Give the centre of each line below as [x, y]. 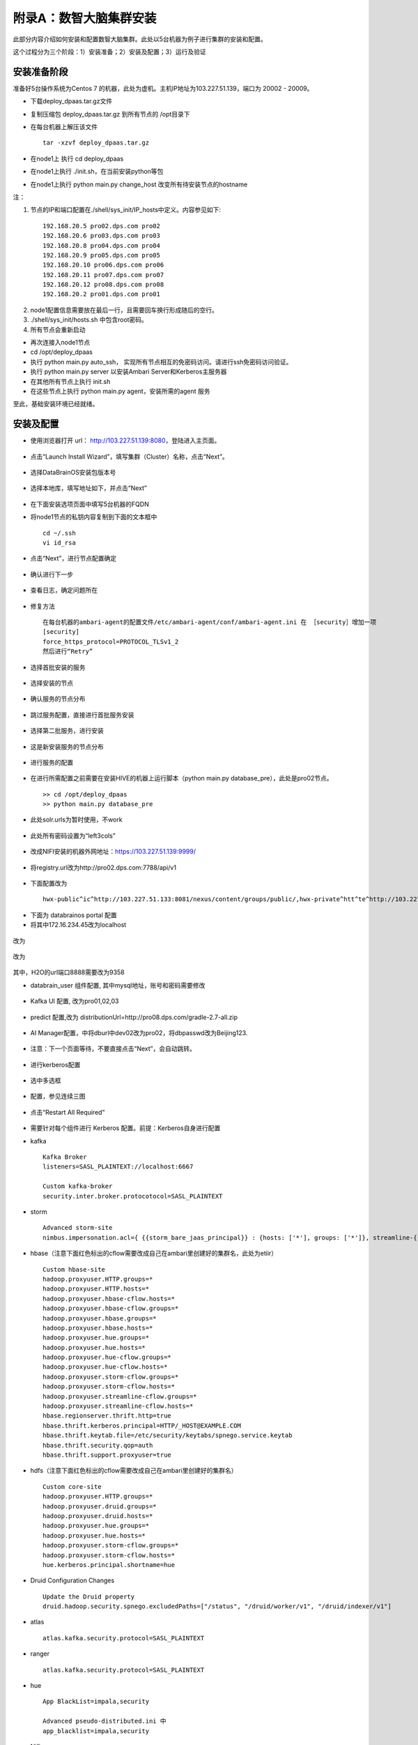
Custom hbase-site [74, 1269]
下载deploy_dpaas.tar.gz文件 [71, 101]
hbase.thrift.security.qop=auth [98, 1445]
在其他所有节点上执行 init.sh [70, 381]
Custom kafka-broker [78, 1186]
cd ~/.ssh [59, 533]
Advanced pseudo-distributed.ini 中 [104, 1721]
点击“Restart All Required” [68, 1112]
